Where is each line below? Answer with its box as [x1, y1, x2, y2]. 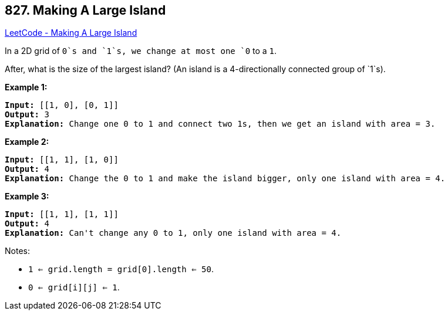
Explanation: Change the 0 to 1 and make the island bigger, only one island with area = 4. [5, 174, 446, 184]
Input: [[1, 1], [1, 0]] [5, 155, 119, 165]
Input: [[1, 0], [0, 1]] [5, 100, 119, 110]
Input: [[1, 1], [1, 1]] [5, 209, 119, 219]
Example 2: [5, 137, 49, 147]
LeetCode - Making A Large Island [5, 28, 137, 38]
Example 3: [5, 191, 49, 202]
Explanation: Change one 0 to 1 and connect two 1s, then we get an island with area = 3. [5, 119, 436, 129]
